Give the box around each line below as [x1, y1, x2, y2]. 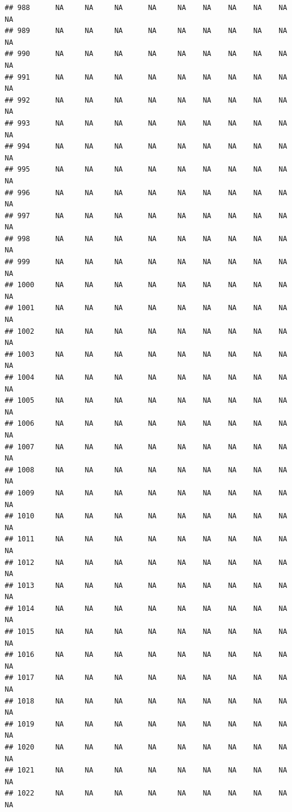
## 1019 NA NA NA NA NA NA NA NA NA [5, 719, 287, 728]
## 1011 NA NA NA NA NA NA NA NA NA [5, 535, 287, 544]
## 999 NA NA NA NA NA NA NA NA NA [5, 258, 287, 267]
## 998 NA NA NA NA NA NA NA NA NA [5, 234, 287, 243]
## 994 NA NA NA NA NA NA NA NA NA [5, 142, 287, 151]
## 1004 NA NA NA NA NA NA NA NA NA [5, 373, 287, 382]
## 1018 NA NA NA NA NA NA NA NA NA [5, 696, 287, 705]
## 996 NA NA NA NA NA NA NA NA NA [5, 188, 287, 197]
